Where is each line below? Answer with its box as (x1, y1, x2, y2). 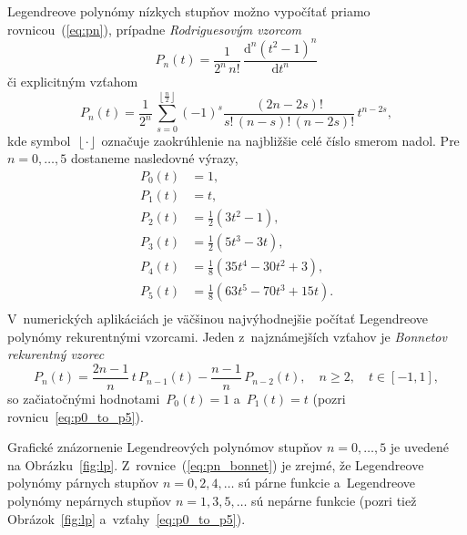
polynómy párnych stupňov (7, 473, 159, 492)
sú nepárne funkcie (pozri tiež (251, 491, 417, 509)
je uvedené (390, 437, 449, 457)
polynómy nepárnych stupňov (7, 491, 172, 509)
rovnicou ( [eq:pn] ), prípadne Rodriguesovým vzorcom (7, 19, 302, 38)
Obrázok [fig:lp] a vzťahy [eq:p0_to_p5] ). (7, 509, 246, 528)
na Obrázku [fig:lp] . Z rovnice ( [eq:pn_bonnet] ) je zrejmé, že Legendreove (7, 455, 424, 474)
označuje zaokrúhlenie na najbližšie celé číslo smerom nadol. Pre (101, 130, 460, 149)
